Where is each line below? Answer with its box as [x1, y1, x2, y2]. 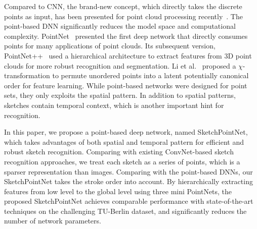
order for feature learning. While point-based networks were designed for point [4, 80, 247, 90]
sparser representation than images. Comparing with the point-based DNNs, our [4, 166, 253, 177]
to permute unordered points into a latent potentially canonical [52, 70, 249, 81]
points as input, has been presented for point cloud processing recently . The [4, 11, 243, 21]
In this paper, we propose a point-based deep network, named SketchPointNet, [4, 127, 248, 137]
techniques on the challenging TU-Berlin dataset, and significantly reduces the [4, 205, 247, 216]
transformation [4, 70, 50, 81]
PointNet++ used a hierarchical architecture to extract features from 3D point [4, 50, 252, 61]
